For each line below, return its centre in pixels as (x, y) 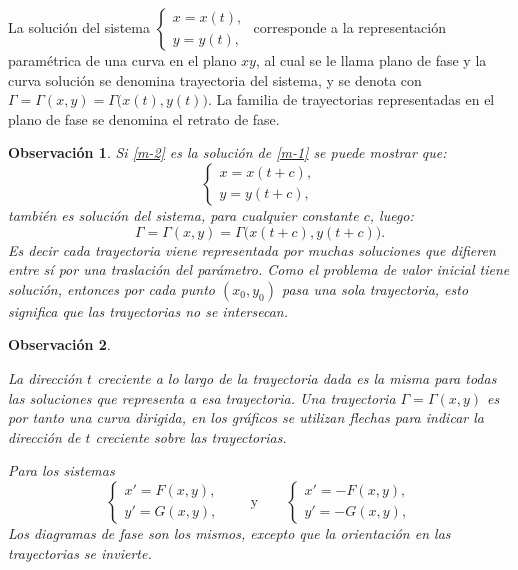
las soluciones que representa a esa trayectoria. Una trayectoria (202, 397)
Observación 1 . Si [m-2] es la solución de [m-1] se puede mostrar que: (227, 152)
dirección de (44, 436)
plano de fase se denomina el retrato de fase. (144, 118)
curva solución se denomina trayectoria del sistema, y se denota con (215, 79)
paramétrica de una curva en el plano (122, 60)
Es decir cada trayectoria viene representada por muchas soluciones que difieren (252, 249)
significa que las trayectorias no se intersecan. (148, 310)
